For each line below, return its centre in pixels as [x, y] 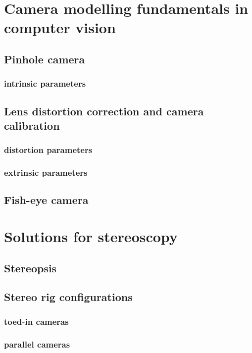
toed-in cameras [36, 321]
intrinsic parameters [45, 83]
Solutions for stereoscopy [91, 236]
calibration [32, 125]
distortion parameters [48, 150]
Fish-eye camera [46, 200]
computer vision [60, 27]
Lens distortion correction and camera [104, 111]
